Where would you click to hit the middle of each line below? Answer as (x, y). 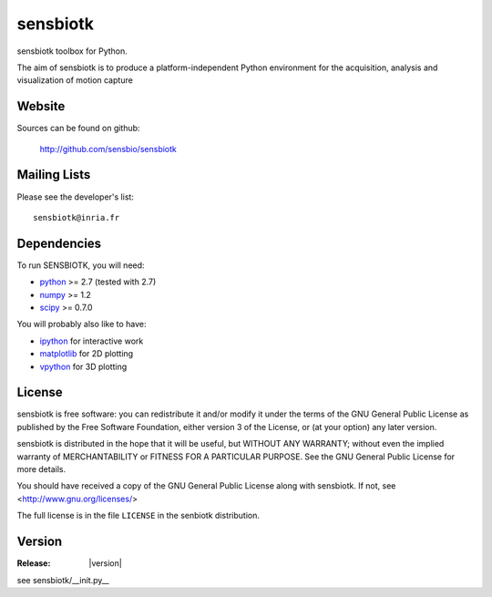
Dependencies (59, 243)
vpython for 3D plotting (83, 366)
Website (41, 106)
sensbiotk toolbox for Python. (72, 51)
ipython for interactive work (92, 341)
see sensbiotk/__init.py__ (63, 580)
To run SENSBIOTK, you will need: (81, 265)
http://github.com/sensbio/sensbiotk (108, 149)
